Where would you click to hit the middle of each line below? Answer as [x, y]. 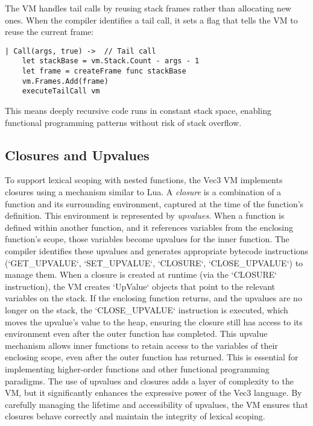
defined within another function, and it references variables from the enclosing [149, 227]
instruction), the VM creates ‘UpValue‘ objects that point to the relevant [140, 286]
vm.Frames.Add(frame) [65, 81]
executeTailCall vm [61, 91]
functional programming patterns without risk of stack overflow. [123, 122]
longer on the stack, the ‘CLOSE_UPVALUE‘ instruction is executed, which [147, 309]
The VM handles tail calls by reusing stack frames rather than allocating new [148, 8]
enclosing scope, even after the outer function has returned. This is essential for [152, 357]
